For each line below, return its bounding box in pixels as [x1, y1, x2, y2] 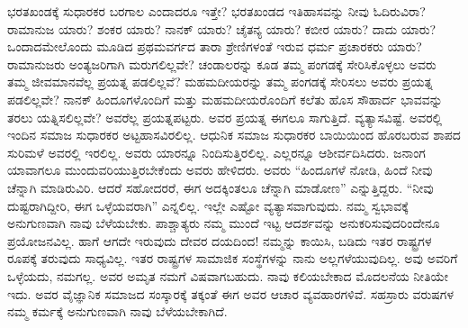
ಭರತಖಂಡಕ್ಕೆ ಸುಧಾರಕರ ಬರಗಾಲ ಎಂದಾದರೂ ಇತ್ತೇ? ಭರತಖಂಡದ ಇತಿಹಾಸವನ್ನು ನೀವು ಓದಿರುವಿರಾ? [7, 2, 426, 20]
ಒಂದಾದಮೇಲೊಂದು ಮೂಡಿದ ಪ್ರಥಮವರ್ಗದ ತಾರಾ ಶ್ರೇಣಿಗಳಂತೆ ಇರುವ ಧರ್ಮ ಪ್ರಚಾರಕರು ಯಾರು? [7, 37, 422, 56]
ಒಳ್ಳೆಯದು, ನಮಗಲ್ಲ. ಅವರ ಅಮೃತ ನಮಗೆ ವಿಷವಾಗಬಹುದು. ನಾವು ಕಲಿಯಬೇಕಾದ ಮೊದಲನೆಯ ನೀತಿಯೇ [7, 266, 449, 285]
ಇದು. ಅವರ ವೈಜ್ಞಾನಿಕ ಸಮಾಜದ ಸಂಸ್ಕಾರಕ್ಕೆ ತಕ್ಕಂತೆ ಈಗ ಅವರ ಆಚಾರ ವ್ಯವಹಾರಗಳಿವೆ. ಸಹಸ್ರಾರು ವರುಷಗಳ [7, 284, 454, 303]
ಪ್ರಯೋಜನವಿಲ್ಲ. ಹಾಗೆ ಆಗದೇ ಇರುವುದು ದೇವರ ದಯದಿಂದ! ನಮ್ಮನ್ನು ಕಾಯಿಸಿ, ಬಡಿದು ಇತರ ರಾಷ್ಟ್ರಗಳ [7, 231, 432, 250]
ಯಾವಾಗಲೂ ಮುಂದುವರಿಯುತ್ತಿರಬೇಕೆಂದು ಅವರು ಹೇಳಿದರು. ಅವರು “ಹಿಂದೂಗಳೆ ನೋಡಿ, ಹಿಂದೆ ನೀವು [7, 160, 433, 179]
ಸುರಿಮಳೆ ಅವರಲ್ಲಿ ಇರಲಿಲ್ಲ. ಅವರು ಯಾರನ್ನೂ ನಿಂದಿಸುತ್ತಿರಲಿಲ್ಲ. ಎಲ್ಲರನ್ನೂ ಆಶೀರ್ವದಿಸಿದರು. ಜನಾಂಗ [7, 142, 426, 161]
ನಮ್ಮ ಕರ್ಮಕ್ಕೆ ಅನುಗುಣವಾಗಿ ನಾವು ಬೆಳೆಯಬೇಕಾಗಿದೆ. [7, 302, 228, 321]
